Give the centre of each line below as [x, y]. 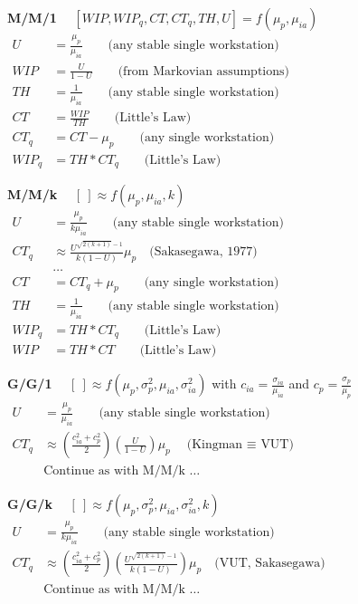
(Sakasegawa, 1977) [203, 252]
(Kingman [215, 445]
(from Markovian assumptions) [203, 71]
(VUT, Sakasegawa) [270, 564]
